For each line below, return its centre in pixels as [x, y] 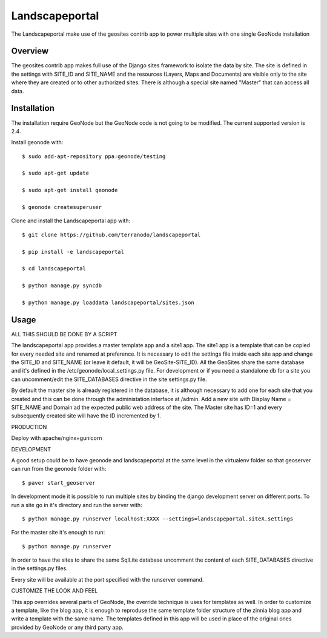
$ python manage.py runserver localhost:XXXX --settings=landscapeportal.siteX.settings [158, 519]
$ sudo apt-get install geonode [70, 190]
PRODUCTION [29, 427]
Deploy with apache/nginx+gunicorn [57, 438]
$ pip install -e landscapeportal [73, 252]
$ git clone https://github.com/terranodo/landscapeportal [111, 234]
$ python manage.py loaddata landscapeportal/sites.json [108, 302]
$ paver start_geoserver [59, 483]
